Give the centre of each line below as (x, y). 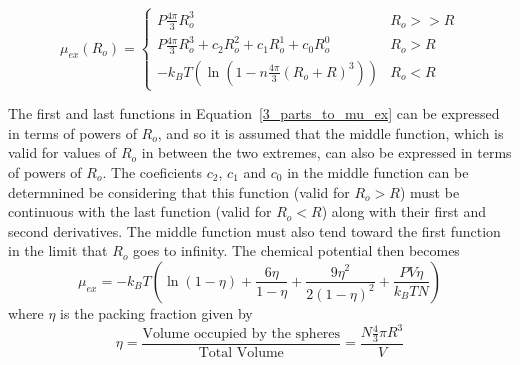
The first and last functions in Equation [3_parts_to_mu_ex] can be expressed (254, 113)
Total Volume (241, 352)
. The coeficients (152, 172)
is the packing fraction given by (156, 312)
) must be (429, 191)
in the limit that (58, 250)
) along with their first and (403, 211)
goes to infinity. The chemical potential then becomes (296, 250)
